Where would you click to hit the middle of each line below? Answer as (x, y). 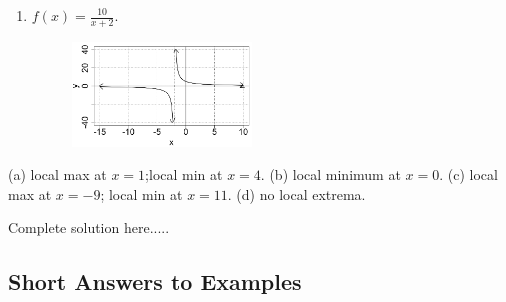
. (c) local (468, 174)
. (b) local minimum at (330, 174)
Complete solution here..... (89, 227)
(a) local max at (57, 174)
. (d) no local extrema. (296, 193)
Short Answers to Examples (155, 281)
